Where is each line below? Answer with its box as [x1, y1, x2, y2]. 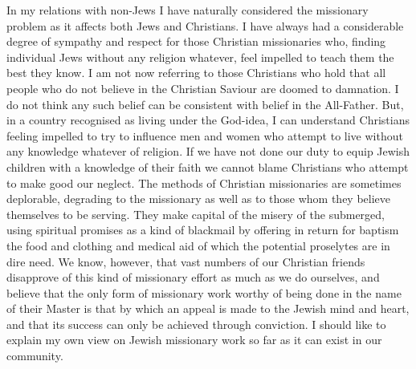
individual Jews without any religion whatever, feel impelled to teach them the [6, 48, 394, 65]
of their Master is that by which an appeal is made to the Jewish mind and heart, [6, 300, 410, 317]
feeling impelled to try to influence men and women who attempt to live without [6, 127, 403, 144]
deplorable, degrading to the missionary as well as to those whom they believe [6, 190, 391, 207]
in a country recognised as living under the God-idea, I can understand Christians [6, 112, 410, 128]
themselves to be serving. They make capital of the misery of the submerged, [6, 205, 385, 222]
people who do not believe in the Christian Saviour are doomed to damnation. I [6, 79, 399, 96]
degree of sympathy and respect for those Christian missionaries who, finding [6, 33, 386, 50]
